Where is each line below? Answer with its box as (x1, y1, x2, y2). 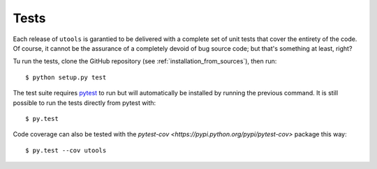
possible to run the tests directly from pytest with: (13, 98, 156, 107)
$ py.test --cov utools (25, 146, 107, 154)
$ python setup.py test (25, 73, 107, 81)
